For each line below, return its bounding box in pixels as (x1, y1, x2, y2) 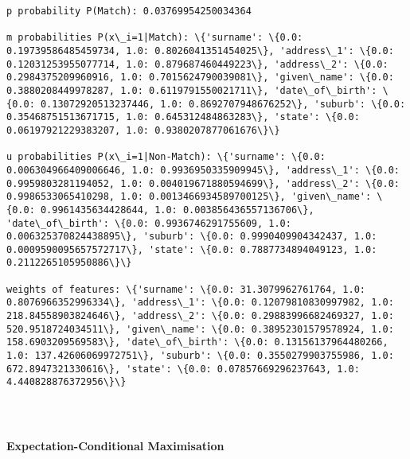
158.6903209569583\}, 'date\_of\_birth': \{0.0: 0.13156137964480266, (6, 336, 389, 348)
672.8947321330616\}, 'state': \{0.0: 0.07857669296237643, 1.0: (6, 363, 360, 375)
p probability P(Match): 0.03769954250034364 (6, 6, 252, 17)
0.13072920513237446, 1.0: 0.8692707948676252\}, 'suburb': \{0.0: (40, 98, 406, 110)
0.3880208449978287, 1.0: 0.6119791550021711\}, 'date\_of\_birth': (6, 84, 377, 96)
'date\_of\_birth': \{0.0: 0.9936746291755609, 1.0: (6, 217, 291, 229)
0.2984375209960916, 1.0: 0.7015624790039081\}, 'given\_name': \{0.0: (6, 72, 394, 84)
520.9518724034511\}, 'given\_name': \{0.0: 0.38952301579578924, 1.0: (6, 323, 394, 335)
